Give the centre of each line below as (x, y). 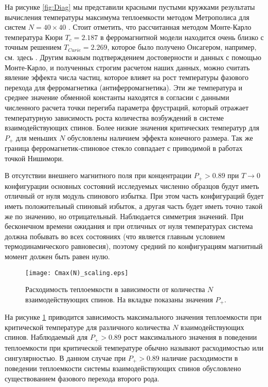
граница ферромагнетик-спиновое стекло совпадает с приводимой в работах (124, 148)
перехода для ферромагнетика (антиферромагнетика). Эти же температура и (124, 87)
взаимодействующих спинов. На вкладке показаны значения (119, 299)
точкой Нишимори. (34, 158)
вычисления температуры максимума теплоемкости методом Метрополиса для (127, 17)
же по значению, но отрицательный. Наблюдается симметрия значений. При (124, 216)
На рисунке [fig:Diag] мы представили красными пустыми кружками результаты (130, 7)
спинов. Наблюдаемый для (46, 337)
